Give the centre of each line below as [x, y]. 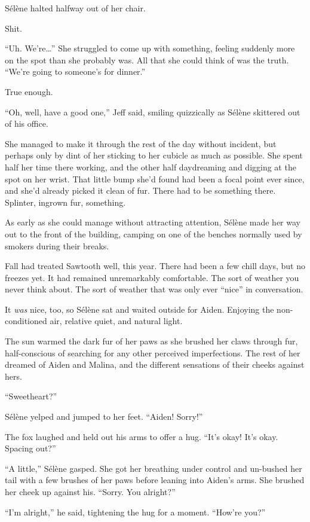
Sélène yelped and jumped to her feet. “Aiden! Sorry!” [104, 416]
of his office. [27, 123]
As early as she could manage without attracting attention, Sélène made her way [153, 222]
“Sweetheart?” [31, 396]
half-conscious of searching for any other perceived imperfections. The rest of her [153, 352]
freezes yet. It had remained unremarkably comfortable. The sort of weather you [152, 277]
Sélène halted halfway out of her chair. [75, 8]
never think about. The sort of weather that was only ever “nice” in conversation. [154, 289]
